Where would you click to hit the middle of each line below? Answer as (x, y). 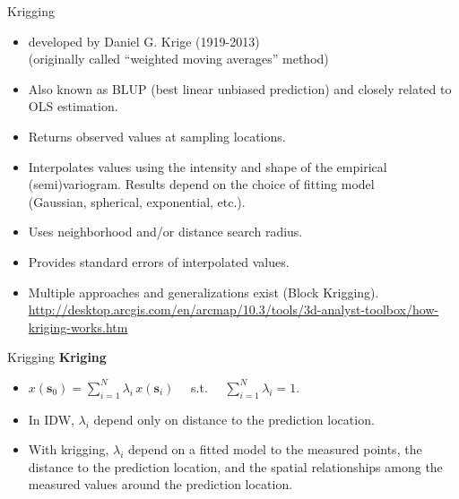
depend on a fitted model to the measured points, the (275, 449)
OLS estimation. (73, 106)
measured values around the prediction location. (160, 484)
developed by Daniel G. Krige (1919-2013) (144, 41)
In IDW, (51, 419)
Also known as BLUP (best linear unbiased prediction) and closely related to (240, 88)
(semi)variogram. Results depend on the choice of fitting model (201, 184)
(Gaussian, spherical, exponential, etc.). (137, 201)
